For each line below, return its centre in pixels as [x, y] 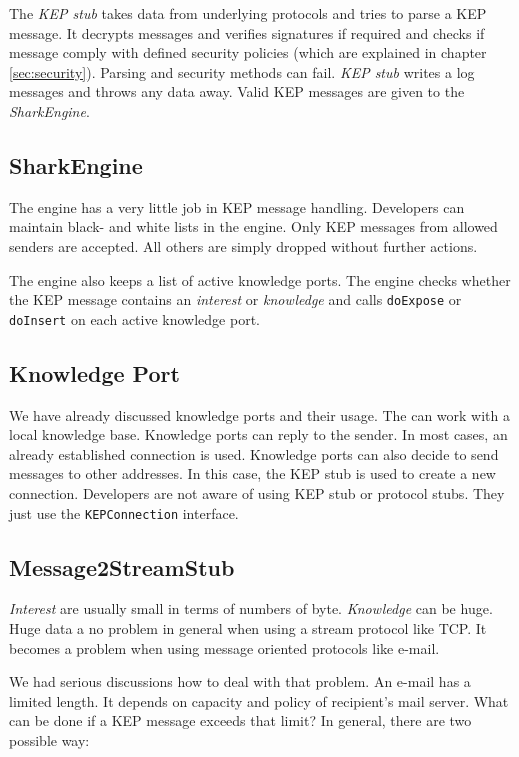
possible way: [49, 740]
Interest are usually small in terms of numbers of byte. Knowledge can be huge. [251, 608]
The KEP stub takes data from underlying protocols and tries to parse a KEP [248, 13]
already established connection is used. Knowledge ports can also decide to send [254, 453]
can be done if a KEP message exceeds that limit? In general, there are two [240, 720]
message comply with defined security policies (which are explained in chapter [248, 52]
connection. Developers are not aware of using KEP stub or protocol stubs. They [257, 493]
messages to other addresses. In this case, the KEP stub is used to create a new [252, 473]
